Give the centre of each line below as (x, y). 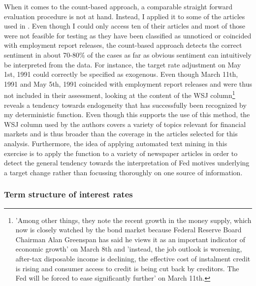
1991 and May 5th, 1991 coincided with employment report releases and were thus (128, 83)
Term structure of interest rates (68, 194)
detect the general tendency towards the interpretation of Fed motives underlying (127, 163)
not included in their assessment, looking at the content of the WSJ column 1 (120, 94)
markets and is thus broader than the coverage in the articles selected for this (121, 134)
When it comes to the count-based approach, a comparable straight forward (118, 6)
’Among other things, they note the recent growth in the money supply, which (133, 220)
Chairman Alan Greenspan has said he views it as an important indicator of (130, 239)
